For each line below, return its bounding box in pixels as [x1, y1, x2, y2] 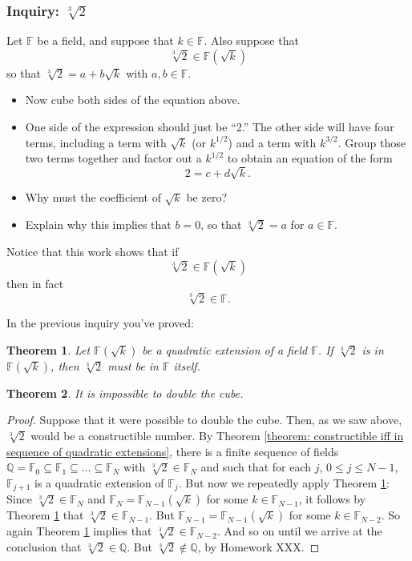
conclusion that [6, 538, 82, 555]
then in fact [6, 275, 64, 292]
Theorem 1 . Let [6, 341, 91, 358]
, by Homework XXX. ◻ [197, 538, 320, 555]
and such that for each [200, 459, 312, 475]
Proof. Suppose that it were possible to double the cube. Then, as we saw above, [6, 411, 402, 428]
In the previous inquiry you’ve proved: [6, 315, 194, 331]
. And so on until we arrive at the [216, 523, 382, 539]
